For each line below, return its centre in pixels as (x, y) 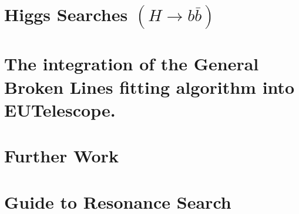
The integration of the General (132, 64)
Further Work (61, 156)
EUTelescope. (60, 109)
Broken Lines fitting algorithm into (149, 86)
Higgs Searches (66, 14)
